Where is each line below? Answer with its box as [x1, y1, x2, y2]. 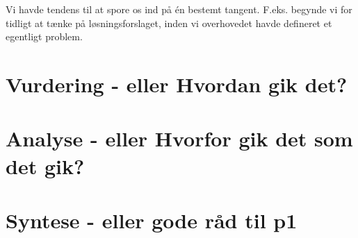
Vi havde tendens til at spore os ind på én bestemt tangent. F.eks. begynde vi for [6, 2, 352, 16]
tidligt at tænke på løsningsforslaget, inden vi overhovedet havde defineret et [6, 15, 332, 30]
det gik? [6, 151, 85, 180]
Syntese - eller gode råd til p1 [6, 205, 298, 234]
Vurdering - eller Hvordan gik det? [6, 69, 348, 98]
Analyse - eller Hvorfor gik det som [6, 124, 353, 153]
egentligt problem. [6, 29, 83, 44]
